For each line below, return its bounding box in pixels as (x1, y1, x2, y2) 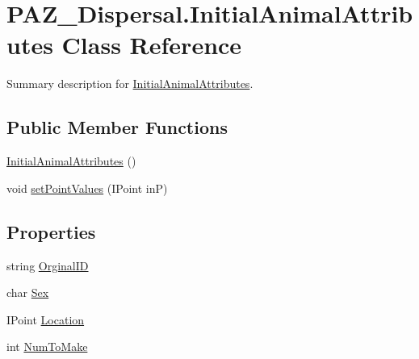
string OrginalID (6, 257, 89, 273)
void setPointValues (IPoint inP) (6, 179, 168, 196)
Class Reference (61, 28, 242, 61)
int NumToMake (6, 338, 88, 355)
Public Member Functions (6, 115, 228, 140)
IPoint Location (6, 311, 85, 328)
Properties (6, 219, 96, 244)
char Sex (6, 284, 49, 301)
